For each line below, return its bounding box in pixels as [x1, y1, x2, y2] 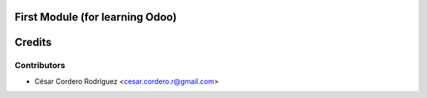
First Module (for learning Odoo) [14, 10, 177, 24]
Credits [14, 36, 52, 49]
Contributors [14, 60, 66, 71]
